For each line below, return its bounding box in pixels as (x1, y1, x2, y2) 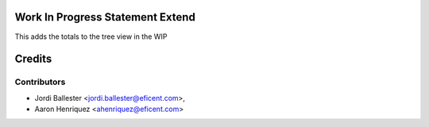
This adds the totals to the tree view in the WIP (14, 32, 168, 41)
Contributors (14, 76, 66, 87)
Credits (14, 52, 52, 66)
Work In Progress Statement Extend (14, 10, 196, 24)
